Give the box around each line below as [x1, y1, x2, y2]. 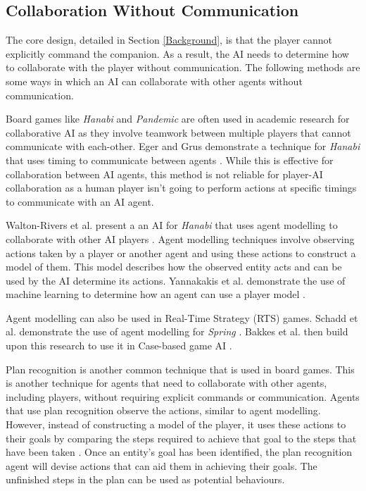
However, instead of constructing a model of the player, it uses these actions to [6, 417, 346, 432]
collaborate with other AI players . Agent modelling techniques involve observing [6, 231, 355, 246]
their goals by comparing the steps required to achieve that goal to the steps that [6, 430, 357, 445]
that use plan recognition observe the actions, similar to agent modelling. [6, 403, 321, 418]
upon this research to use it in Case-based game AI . [6, 338, 232, 353]
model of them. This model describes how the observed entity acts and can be [6, 259, 342, 274]
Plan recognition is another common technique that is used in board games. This [6, 361, 355, 376]
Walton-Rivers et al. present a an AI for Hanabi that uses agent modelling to [6, 218, 338, 232]
